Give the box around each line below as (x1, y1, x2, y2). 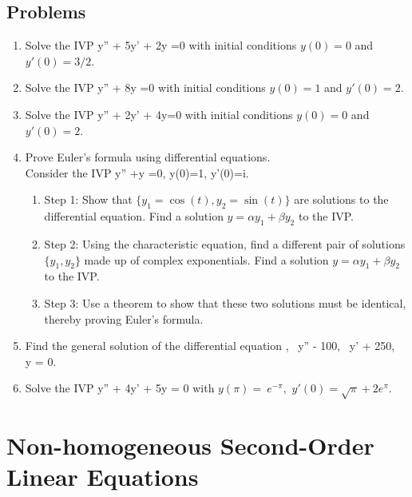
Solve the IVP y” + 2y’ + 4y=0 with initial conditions (25, 105, 293, 122)
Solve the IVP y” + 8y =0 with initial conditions (25, 79, 266, 96)
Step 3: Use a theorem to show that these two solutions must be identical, (44, 294, 406, 311)
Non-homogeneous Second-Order (6, 429, 374, 462)
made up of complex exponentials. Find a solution (84, 251, 329, 268)
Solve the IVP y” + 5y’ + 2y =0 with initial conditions (25, 37, 297, 54)
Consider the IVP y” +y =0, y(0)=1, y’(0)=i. (25, 164, 249, 181)
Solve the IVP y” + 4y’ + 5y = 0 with (25, 380, 215, 396)
